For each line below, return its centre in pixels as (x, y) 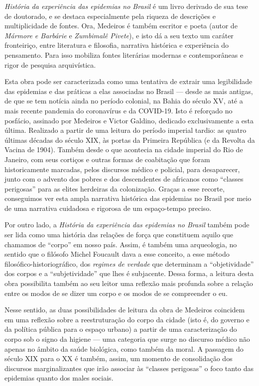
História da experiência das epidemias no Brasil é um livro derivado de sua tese (126, 6)
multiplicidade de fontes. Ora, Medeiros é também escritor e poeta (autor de (121, 26)
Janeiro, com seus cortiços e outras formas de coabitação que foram (107, 159)
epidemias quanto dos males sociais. (59, 378)
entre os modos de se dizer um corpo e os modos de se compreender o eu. (116, 293)
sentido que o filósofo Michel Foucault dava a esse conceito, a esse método (117, 254)
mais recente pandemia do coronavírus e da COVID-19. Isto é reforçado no (119, 110)
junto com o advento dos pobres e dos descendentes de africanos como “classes (124, 179)
